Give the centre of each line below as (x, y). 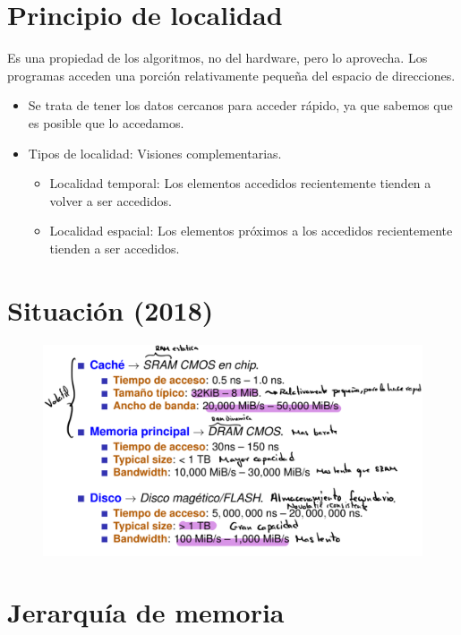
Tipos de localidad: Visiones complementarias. (155, 153)
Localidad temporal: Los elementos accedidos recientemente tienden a (240, 183)
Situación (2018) (111, 309)
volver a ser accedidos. (111, 200)
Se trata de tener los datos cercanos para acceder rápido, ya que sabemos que (240, 105)
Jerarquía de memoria (146, 612)
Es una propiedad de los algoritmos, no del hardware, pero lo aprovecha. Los (218, 58)
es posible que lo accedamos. (106, 122)
